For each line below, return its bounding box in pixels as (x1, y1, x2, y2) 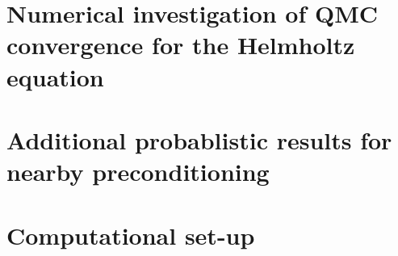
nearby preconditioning (6, 155, 270, 188)
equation (6, 60, 104, 93)
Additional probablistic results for (6, 123, 392, 156)
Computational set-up (6, 218, 255, 251)
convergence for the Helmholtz (6, 28, 355, 61)
